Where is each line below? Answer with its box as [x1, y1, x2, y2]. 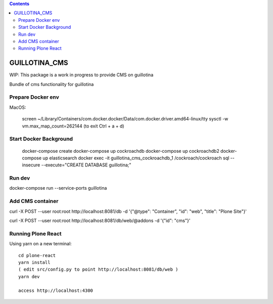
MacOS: [9, 104, 26, 110]
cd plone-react [18, 252, 56, 258]
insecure [22, 162, 40, 168]
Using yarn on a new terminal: [9, 241, 72, 247]
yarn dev [18, 274, 40, 279]
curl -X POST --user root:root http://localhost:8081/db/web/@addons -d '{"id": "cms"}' [9, 218, 191, 224]
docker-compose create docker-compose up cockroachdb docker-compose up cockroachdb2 [22, 148, 219, 154]
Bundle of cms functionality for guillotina [9, 81, 94, 87]
